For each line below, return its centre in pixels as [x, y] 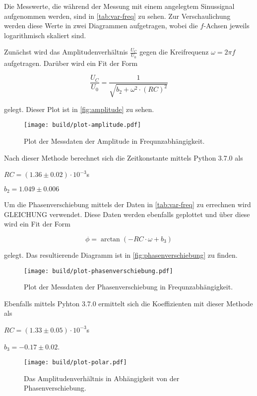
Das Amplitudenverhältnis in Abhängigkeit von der [102, 378]
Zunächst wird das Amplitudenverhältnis [66, 52]
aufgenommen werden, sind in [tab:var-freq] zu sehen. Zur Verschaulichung [117, 16]
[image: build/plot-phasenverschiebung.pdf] [98, 271]
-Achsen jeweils [226, 26]
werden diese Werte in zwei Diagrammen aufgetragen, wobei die [101, 26]
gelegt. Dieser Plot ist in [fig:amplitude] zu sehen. [79, 109]
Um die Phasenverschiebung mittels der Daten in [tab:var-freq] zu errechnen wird [128, 204]
